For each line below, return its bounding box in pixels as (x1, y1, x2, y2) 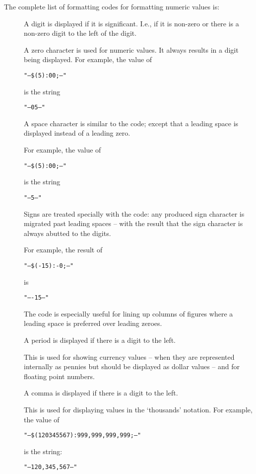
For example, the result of (24, 244, 103, 255)
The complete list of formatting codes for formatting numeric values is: (4, 1, 220, 11)
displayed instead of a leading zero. (24, 128, 130, 138)
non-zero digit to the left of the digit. (24, 28, 137, 38)
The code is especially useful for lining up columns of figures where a (24, 308, 233, 318)
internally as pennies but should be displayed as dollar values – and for (24, 361, 240, 372)
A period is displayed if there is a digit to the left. (24, 335, 176, 345)
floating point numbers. (24, 371, 95, 381)
